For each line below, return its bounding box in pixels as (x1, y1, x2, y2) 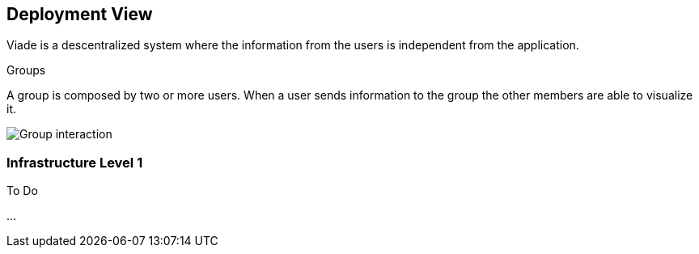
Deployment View (6, 4, 153, 24)
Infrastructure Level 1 (6, 154, 143, 171)
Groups (6, 63, 46, 78)
